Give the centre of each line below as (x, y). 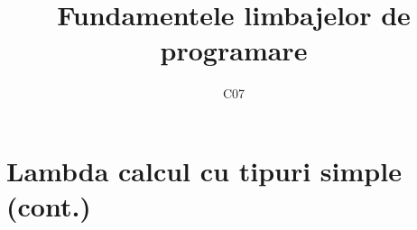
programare (234, 50)
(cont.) (49, 206)
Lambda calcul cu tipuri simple (204, 170)
